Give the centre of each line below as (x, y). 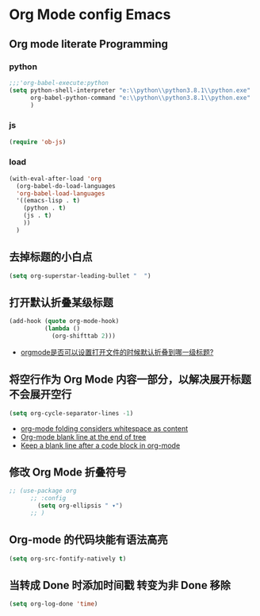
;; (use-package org (43, 491)
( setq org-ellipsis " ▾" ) (80, 506)
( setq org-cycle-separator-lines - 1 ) (71, 413)
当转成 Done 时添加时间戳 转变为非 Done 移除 (120, 585)
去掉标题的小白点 (51, 257)
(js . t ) (38, 216)
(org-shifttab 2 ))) (83, 336)
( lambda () (62, 329)
